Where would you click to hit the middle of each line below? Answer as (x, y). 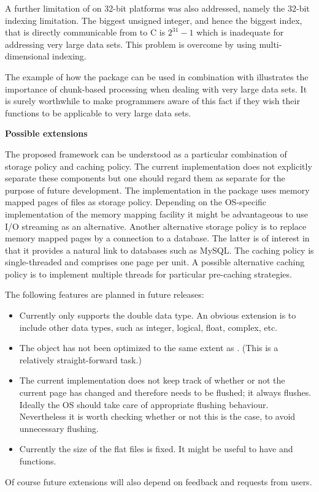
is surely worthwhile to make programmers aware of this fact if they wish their (152, 101)
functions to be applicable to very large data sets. (98, 112)
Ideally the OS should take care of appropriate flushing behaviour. (144, 404)
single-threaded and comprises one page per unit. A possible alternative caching (155, 262)
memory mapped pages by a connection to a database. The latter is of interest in (157, 238)
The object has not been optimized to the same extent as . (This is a (149, 348)
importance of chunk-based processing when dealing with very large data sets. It (156, 89)
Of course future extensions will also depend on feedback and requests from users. (159, 481)
